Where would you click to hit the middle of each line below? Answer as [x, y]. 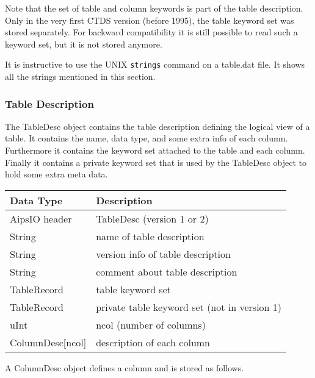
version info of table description [163, 254]
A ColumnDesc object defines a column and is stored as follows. [125, 367]
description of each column [153, 342]
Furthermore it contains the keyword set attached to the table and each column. [155, 150]
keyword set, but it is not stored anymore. [84, 44]
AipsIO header [41, 218]
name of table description [150, 236]
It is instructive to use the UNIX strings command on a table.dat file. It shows [155, 64]
